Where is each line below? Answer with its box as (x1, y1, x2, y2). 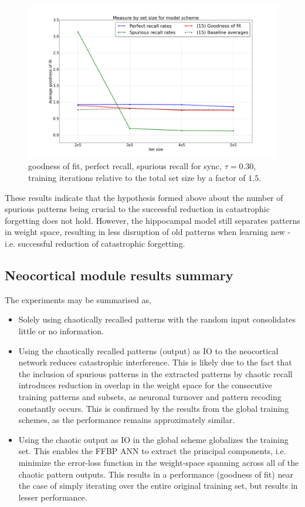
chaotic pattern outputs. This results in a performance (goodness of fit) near (18, 468, 293, 480)
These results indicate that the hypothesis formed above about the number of (5, 191, 283, 203)
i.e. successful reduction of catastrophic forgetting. (5, 237, 185, 250)
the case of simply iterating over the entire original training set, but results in (18, 479, 298, 492)
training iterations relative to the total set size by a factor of (28, 172, 246, 184)
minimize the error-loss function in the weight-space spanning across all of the (18, 456, 299, 468)
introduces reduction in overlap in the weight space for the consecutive (18, 379, 272, 391)
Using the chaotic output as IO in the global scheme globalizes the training (18, 433, 289, 445)
